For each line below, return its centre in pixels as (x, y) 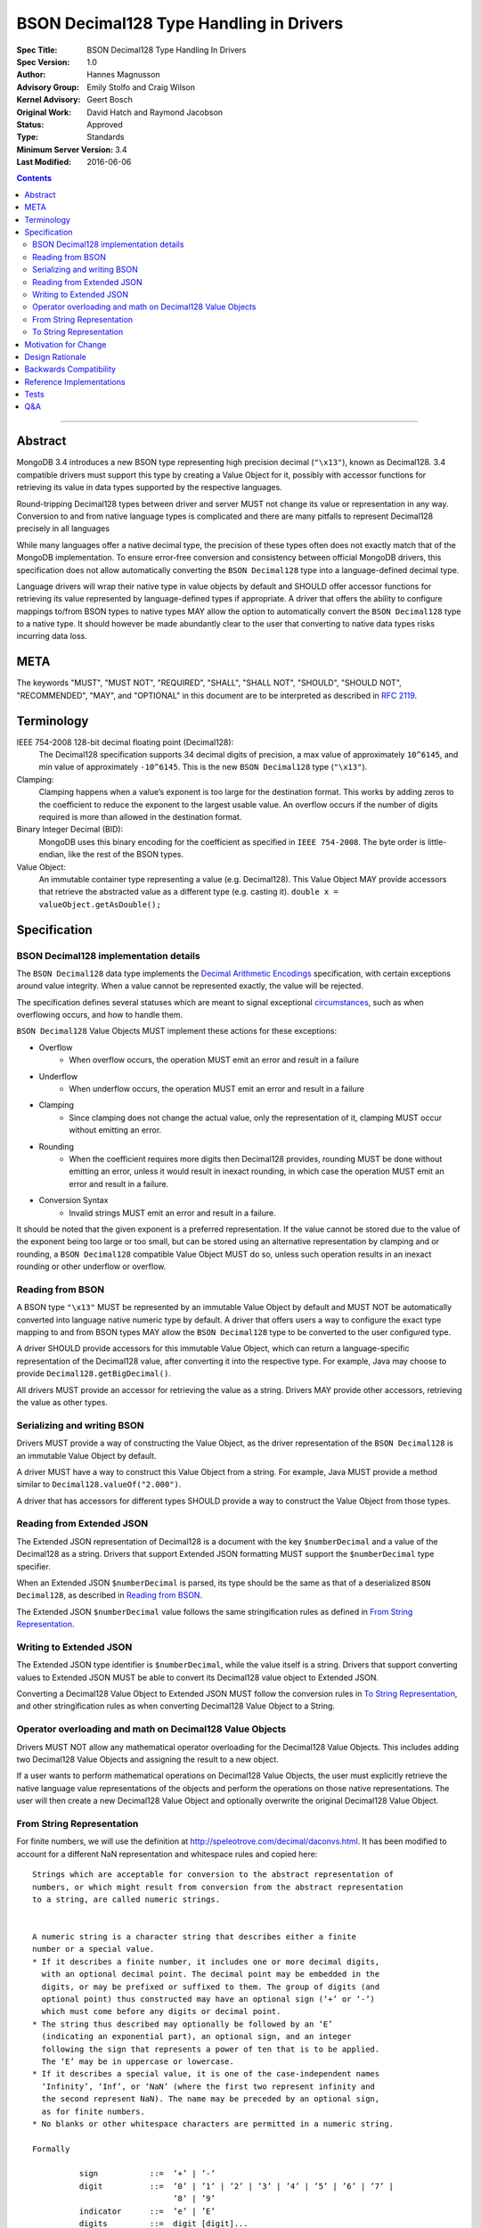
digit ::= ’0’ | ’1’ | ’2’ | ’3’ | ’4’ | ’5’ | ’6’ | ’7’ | (236, 2186)
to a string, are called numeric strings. (126, 1899)
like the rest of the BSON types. (126, 855)
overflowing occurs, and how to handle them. (100, 1015)
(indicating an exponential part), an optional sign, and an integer (196, 2037)
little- (437, 841)
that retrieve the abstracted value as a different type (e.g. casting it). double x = (188, 892)
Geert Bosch (110, 100)
